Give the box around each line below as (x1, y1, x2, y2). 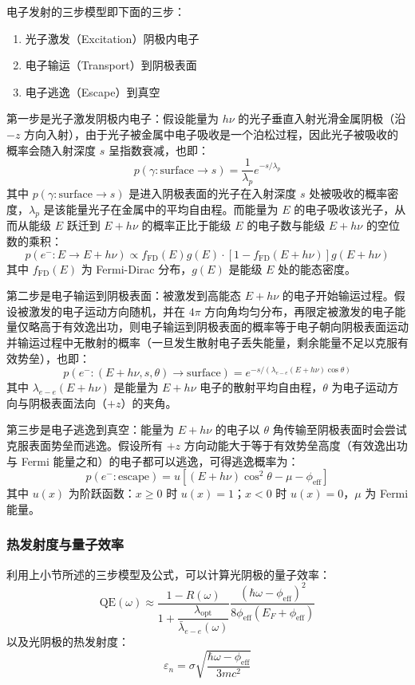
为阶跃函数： (68, 485, 136, 502)
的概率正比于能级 (141, 217, 231, 234)
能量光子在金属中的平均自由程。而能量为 (65, 200, 279, 217)
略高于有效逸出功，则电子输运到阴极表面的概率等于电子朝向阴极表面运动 (28, 318, 409, 335)
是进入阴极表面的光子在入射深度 (128, 185, 297, 202)
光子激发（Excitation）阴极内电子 (25, 30, 200, 46)
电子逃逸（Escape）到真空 (25, 83, 160, 100)
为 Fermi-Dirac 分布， (81, 260, 192, 277)
